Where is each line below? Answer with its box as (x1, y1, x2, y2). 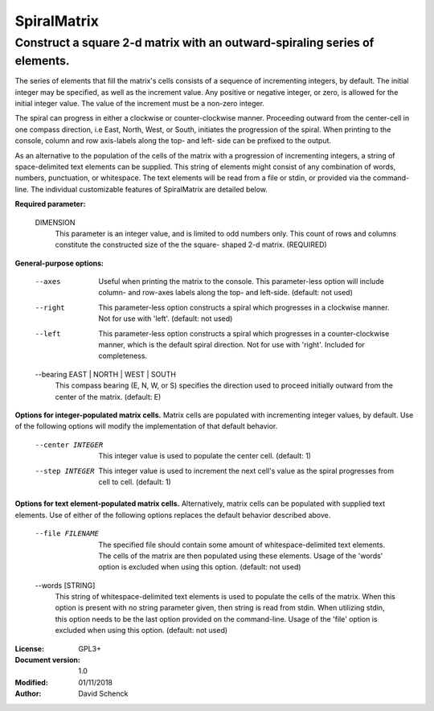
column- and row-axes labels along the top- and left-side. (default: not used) (98, 288, 354, 298)
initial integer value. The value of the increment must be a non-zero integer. (14, 99, 265, 109)
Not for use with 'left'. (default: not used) (98, 314, 233, 323)
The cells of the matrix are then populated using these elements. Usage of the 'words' (98, 551, 383, 561)
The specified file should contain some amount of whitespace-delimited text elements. (98, 540, 386, 549)
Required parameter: (14, 199, 86, 209)
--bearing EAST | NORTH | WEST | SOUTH (35, 369, 177, 379)
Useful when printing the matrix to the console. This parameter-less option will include (98, 277, 385, 286)
